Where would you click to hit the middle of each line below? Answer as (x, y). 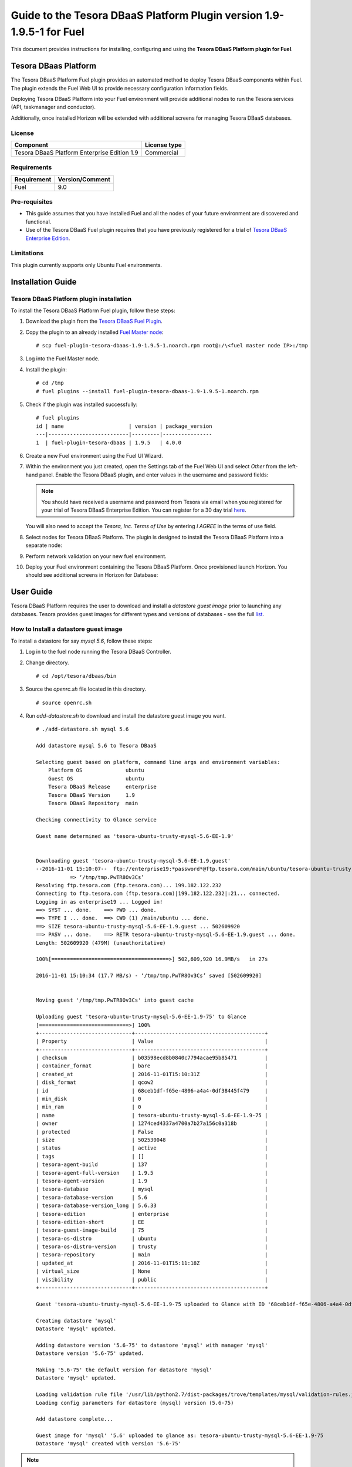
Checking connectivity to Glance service (96, 819)
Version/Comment (84, 179)
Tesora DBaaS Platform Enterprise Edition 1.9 (76, 153)
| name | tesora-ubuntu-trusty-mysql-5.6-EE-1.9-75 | (152, 1115)
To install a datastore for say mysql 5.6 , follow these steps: (82, 641)
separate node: (44, 545)
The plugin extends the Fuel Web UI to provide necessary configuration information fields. (120, 88)
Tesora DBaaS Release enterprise (102, 787)
